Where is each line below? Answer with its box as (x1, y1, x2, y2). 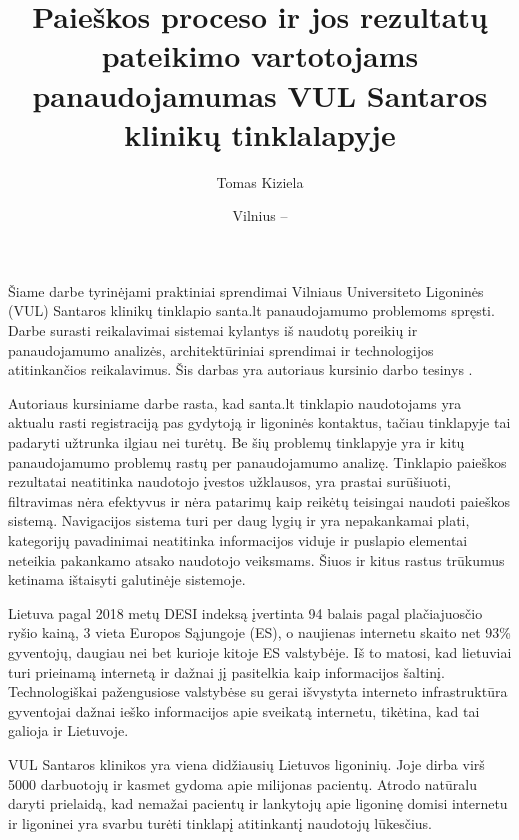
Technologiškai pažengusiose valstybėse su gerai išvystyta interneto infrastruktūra (8, 681, 508, 702)
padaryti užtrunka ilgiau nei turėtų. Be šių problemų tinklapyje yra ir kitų (8, 432, 465, 453)
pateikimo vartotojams (101, 35, 419, 76)
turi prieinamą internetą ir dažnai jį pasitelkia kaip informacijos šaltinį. (8, 661, 445, 682)
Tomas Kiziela (216, 171, 304, 192)
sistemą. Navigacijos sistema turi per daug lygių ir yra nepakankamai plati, (8, 510, 470, 531)
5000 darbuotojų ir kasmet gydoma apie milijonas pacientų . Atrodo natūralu (8, 773, 477, 794)
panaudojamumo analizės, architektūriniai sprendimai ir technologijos (8, 339, 434, 360)
